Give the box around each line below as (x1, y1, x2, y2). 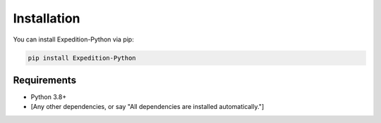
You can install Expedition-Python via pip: (13, 35, 134, 44)
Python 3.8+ (30, 93, 67, 101)
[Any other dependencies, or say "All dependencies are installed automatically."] (30, 103, 265, 111)
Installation (13, 11, 80, 26)
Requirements (13, 74, 77, 86)
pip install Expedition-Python (28, 53, 137, 62)
